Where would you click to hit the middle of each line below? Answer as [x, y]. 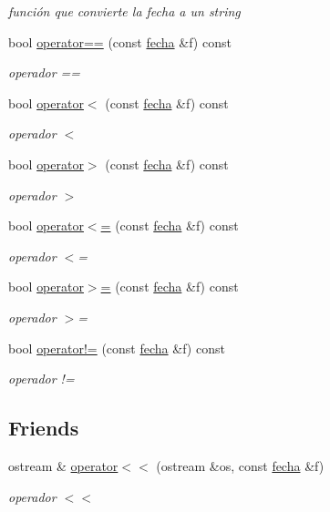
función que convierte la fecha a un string [124, 11]
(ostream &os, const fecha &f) [240, 465]
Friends [44, 428]
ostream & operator [63, 465]
